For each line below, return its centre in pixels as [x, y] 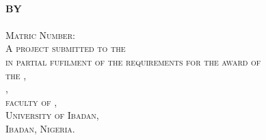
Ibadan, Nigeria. [40, 128]
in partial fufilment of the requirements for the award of [133, 61]
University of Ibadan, [52, 115]
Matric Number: [40, 34]
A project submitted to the [66, 48]
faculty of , [31, 101]
